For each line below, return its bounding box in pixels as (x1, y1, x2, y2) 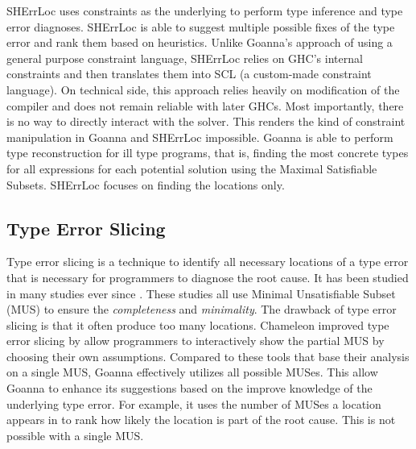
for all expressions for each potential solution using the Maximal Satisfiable (6, 160, 377, 177)
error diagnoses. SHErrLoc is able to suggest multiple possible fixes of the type (6, 18, 395, 35)
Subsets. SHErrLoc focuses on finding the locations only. (6, 176, 285, 193)
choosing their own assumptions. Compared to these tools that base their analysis (6, 347, 410, 364)
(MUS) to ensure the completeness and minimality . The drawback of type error (6, 301, 397, 318)
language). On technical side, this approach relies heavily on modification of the (6, 81, 400, 98)
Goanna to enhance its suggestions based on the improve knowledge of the (6, 380, 373, 397)
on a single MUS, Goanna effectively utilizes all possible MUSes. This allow (6, 364, 378, 380)
